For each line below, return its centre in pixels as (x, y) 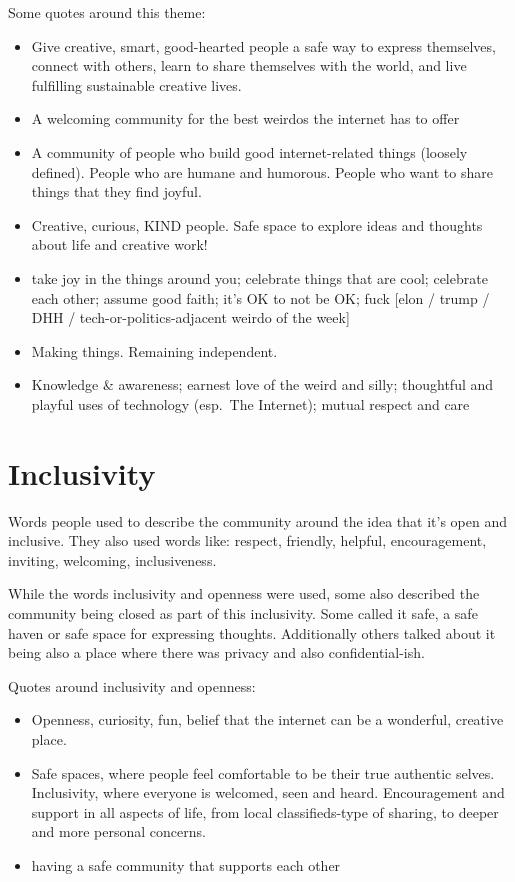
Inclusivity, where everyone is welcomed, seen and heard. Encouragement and (268, 792)
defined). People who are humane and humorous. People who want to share (262, 171)
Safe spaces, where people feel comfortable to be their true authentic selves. (263, 772)
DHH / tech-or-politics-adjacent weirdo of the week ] (190, 317)
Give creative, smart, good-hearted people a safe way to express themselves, (263, 45)
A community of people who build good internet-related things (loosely (249, 151)
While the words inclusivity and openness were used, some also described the (244, 593)
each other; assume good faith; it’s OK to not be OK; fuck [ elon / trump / (260, 297)
